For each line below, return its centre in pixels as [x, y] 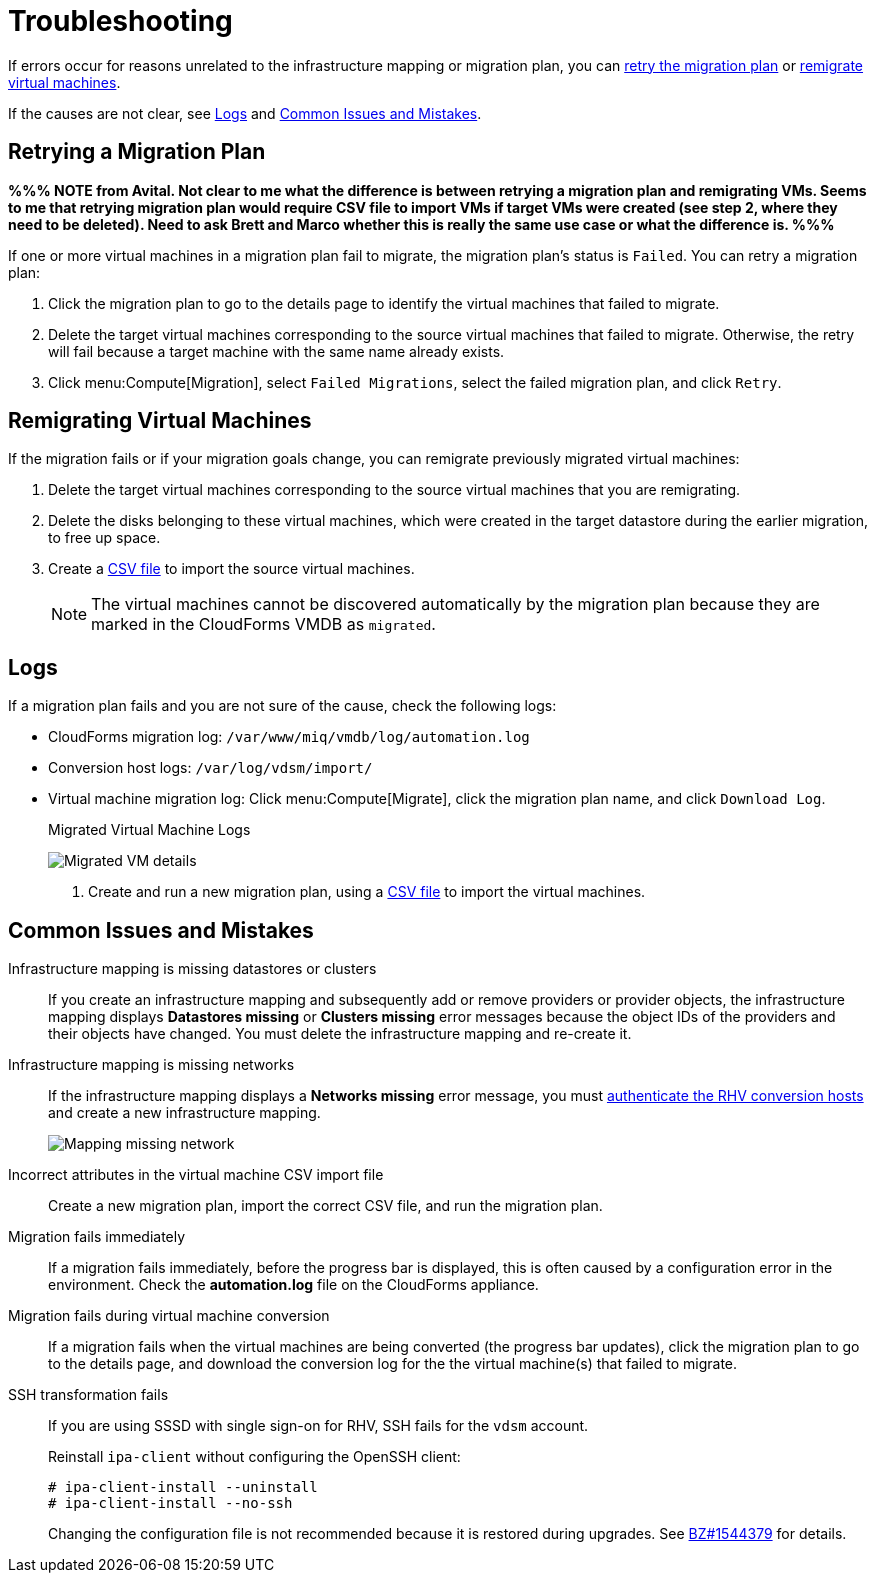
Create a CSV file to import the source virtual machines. [231, 569]
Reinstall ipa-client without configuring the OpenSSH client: [254, 1457]
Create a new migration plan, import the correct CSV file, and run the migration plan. [325, 1206]
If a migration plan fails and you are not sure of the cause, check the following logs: [282, 706]
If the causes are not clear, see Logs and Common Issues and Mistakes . [245, 113]
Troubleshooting [120, 21]
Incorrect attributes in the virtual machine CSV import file [196, 1175]
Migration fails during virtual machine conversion [169, 1316]
